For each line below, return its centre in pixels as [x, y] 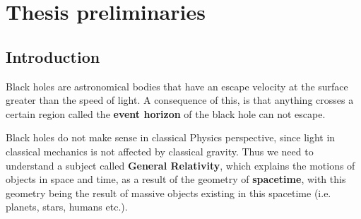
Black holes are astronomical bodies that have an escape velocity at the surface [177, 86]
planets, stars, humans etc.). [67, 207]
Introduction [53, 56]
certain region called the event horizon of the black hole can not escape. [166, 113]
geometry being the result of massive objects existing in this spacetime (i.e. [168, 193]
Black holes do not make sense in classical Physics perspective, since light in [171, 137]
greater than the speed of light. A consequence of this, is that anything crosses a [180, 100]
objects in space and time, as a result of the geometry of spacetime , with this [176, 179]
